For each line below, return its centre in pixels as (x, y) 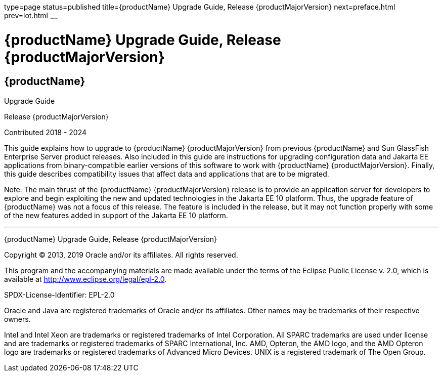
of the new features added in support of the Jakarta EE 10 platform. (116, 215)
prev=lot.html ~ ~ (31, 16)
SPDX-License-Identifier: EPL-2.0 (59, 295)
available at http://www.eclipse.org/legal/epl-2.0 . (85, 279)
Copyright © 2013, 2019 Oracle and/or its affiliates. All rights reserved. (121, 255)
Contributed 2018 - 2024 (46, 132)
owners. (17, 319)
